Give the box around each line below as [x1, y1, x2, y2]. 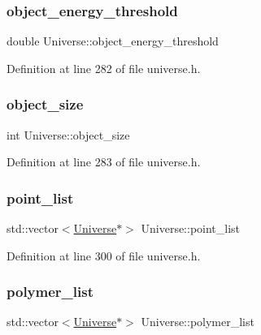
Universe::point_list [141, 220, 241, 237]
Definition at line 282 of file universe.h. [7, 59, 201, 76]
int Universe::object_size [7, 126, 130, 143]
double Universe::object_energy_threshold [7, 32, 219, 49]
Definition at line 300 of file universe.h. [7, 247, 201, 264]
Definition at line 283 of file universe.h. [7, 153, 201, 170]
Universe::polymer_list [141, 313, 254, 330]
